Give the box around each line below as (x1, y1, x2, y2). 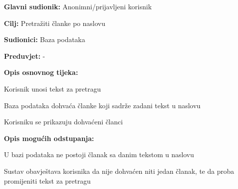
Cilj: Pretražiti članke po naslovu (4, 18, 106, 28)
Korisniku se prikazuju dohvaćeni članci (4, 117, 123, 127)
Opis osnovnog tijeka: (4, 67, 78, 77)
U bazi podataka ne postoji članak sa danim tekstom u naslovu (4, 149, 194, 160)
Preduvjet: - (4, 50, 45, 61)
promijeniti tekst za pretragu (4, 175, 91, 186)
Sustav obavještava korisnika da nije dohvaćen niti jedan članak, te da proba (4, 165, 234, 176)
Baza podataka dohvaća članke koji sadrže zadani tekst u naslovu (4, 100, 201, 110)
